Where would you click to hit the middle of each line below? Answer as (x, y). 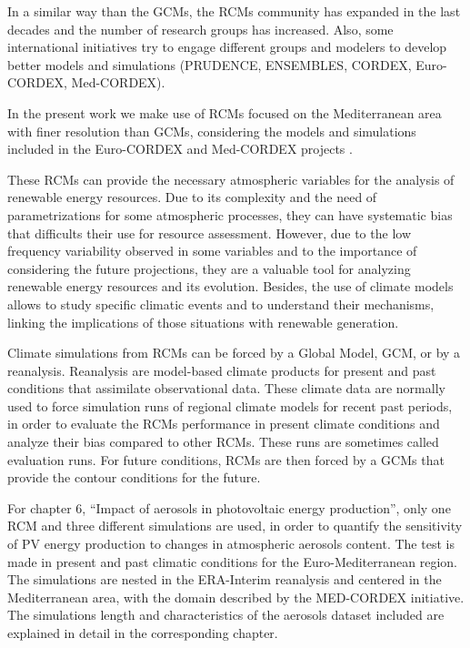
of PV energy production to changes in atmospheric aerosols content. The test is (231, 544)
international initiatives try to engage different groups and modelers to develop (227, 47)
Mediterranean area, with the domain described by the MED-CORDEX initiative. (236, 597)
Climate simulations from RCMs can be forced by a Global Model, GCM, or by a (234, 353)
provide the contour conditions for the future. (134, 477)
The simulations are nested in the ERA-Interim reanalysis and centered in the (225, 579)
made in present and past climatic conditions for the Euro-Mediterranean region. (232, 561)
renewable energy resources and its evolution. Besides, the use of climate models (230, 286)
